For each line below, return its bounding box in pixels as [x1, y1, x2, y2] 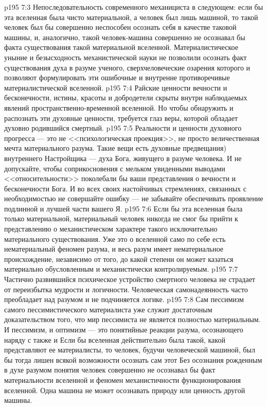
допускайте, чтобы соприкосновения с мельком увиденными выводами [4, 163, 225, 173]
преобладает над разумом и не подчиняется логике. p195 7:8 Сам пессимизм [4, 294, 244, 305]
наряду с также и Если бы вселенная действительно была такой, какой [4, 334, 225, 345]
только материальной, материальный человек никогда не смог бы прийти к [4, 213, 238, 224]
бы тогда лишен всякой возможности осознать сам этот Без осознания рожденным [4, 354, 262, 365]
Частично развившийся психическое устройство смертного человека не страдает [4, 274, 255, 285]
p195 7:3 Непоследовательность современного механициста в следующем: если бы [4, 2, 263, 12]
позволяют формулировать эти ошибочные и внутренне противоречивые [4, 72, 230, 83]
